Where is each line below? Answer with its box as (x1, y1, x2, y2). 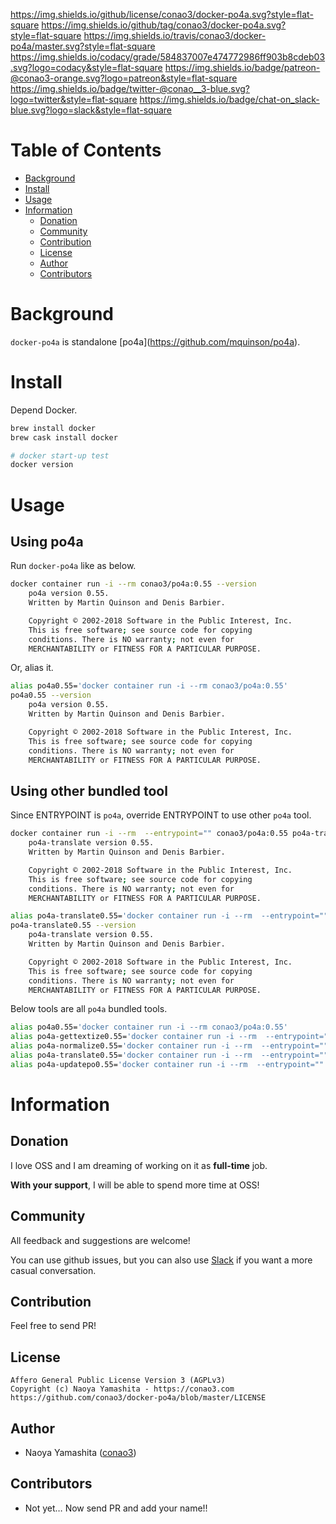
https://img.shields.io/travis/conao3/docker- (83, 30, 267, 41)
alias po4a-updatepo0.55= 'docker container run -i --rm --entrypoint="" (10, 1059, 325, 1069)
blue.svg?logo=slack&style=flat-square (10, 104, 173, 116)
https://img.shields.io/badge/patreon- (164, 62, 321, 73)
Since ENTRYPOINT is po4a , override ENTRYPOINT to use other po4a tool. (10, 809, 312, 821)
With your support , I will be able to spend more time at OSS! (10, 1179, 260, 1191)
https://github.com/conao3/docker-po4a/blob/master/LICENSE (10, 1393, 267, 1403)
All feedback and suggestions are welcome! (10, 1234, 191, 1246)
